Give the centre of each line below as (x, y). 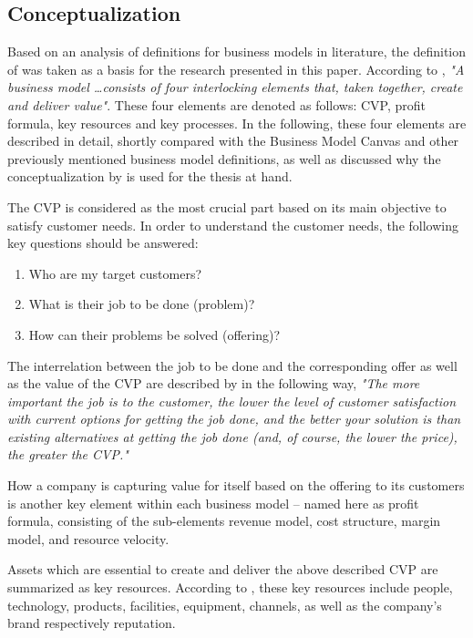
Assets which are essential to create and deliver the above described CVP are (223, 569)
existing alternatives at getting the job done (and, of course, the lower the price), (232, 436)
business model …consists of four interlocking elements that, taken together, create (235, 87)
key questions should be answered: (103, 243)
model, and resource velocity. (88, 538)
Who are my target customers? (115, 273)
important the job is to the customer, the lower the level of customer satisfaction (232, 401)
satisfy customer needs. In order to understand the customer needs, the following (233, 225)
